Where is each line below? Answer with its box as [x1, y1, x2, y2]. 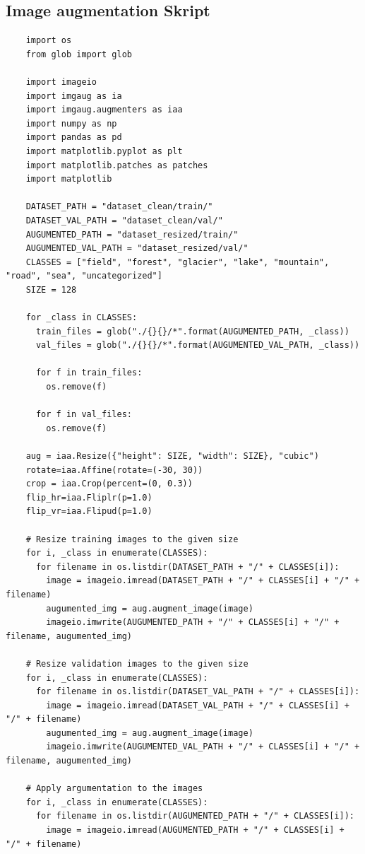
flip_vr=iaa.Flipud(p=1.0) [25, 506, 152, 517]
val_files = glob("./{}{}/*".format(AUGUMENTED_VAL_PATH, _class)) [35, 340, 360, 351]
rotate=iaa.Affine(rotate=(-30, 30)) [25, 464, 203, 475]
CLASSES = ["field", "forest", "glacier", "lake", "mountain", [25, 257, 330, 267]
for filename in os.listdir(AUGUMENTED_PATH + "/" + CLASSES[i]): [35, 811, 354, 821]
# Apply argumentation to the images [25, 783, 203, 794]
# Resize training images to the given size [25, 534, 239, 544]
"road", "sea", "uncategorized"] [6, 271, 162, 281]
